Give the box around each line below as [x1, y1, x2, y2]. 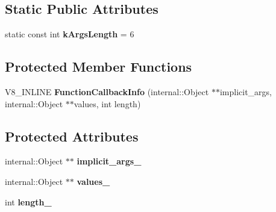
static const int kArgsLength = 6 [5, 28, 134, 40]
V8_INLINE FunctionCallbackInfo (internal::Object [5, 86, 209, 98]
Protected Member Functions [5, 57, 192, 76]
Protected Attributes [5, 126, 139, 145]
